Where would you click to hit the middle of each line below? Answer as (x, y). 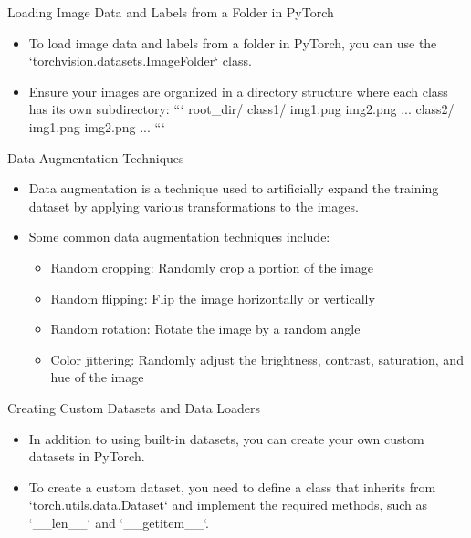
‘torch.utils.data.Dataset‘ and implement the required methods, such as (228, 505)
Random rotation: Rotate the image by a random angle (205, 329)
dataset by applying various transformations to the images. (194, 206)
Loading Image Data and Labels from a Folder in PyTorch (171, 12)
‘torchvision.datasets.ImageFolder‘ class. (140, 61)
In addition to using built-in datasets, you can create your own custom (226, 438)
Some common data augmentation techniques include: (179, 237)
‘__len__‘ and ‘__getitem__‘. (119, 522)
